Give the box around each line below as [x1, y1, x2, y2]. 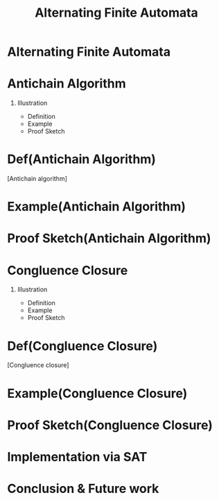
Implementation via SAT [7, 449, 148, 465]
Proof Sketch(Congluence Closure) [7, 417, 213, 433]
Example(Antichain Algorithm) [7, 199, 186, 215]
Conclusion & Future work [7, 481, 159, 497]
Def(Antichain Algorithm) [7, 152, 156, 168]
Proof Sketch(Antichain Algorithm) [7, 231, 211, 246]
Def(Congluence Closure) [7, 338, 158, 354]
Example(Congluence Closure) [7, 385, 188, 401]
